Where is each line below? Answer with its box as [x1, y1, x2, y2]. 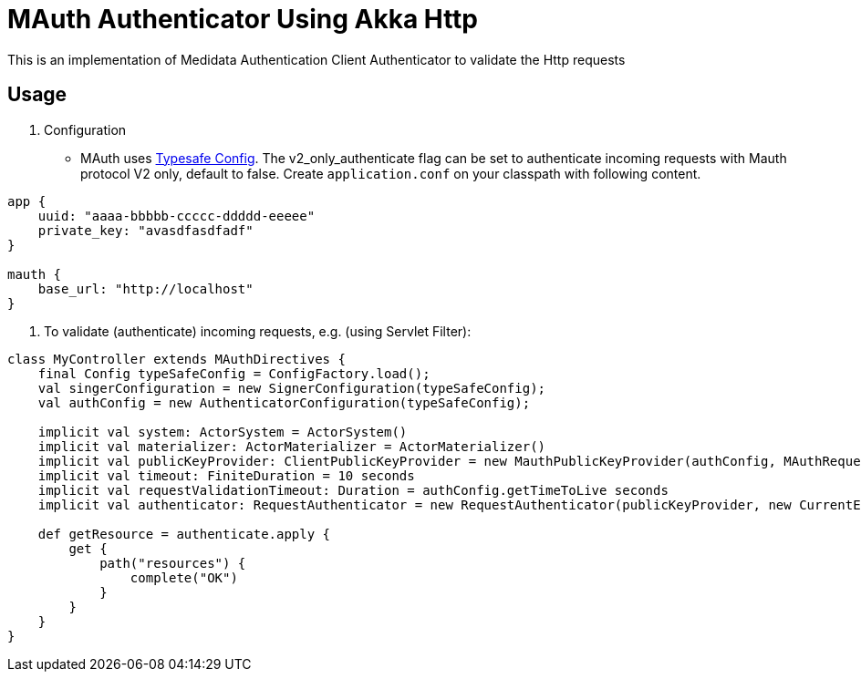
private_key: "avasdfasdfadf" [37, 222, 254, 238]
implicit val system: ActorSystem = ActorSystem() [37, 424, 408, 439]
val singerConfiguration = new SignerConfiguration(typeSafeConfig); [37, 380, 546, 396]
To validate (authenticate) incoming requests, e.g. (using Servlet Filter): [44, 323, 472, 339]
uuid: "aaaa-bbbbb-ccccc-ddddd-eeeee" [37, 208, 316, 223]
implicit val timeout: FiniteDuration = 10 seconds [37, 468, 415, 483]
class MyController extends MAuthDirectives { [7, 351, 346, 366]
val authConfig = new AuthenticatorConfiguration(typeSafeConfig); [37, 395, 531, 410]
